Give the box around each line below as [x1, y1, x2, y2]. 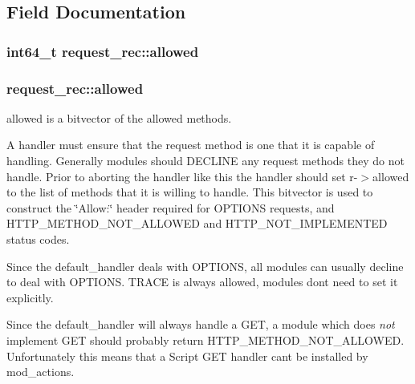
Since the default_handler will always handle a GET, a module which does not [6, 316, 395, 333]
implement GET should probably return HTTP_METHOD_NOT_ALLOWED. [6, 331, 405, 348]
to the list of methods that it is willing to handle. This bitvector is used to [6, 184, 373, 200]
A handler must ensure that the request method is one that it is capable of [6, 136, 375, 153]
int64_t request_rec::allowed [6, 41, 199, 61]
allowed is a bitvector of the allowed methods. [6, 109, 232, 126]
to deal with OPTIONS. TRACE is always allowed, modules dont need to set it [6, 273, 398, 290]
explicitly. [6, 289, 54, 305]
